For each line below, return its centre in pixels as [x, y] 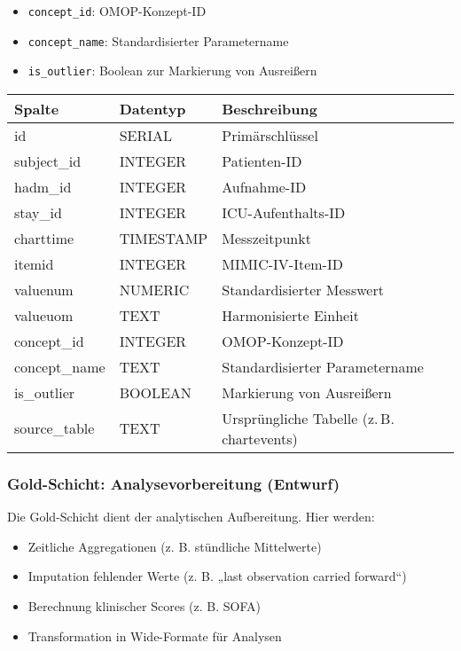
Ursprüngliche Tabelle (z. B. [308, 418]
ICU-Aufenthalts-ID [284, 212]
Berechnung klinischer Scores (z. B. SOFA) [144, 605]
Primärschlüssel [270, 135]
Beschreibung [270, 108]
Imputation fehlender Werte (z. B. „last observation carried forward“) [217, 576]
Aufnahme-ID [264, 186]
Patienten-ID [262, 161]
